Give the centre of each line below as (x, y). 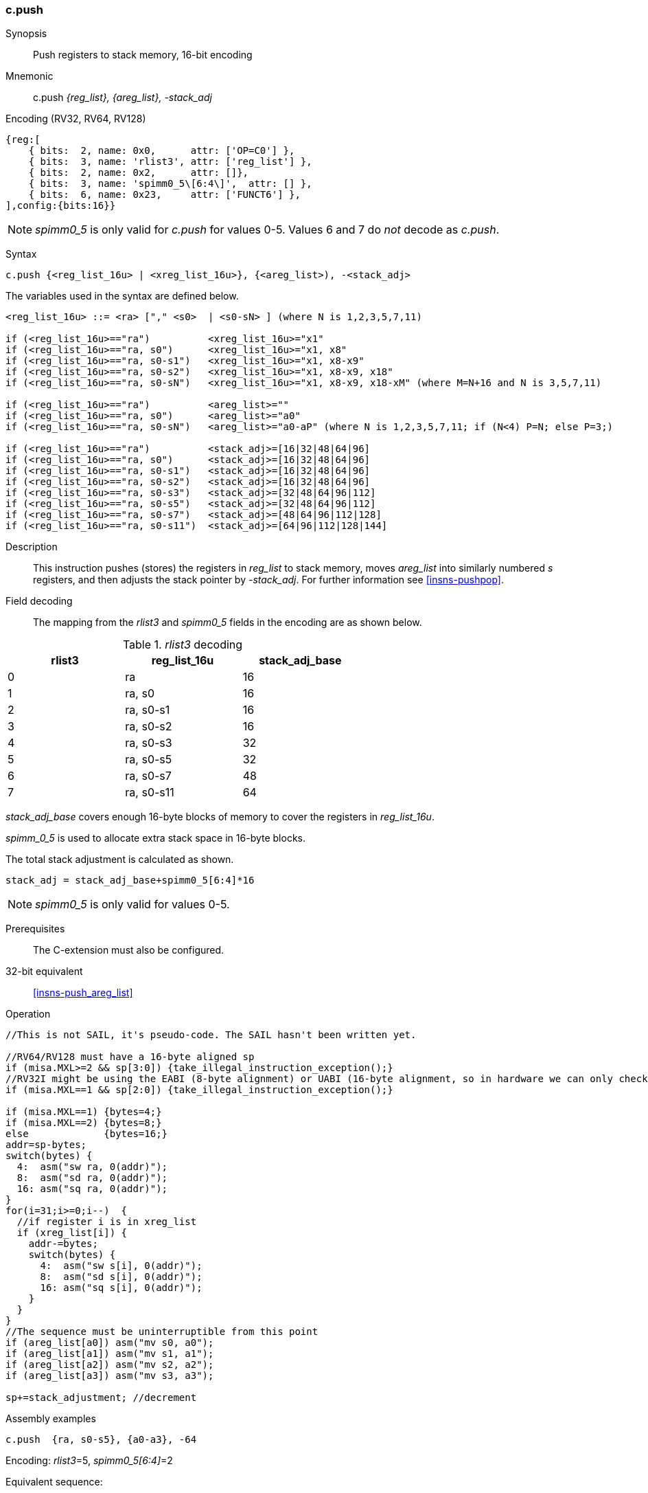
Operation (28, 1014)
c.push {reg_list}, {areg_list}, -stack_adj (123, 98)
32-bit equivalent (44, 972)
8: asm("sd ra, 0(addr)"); (92, 1178)
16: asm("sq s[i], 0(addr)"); (121, 1288)
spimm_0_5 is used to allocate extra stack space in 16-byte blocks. (156, 838)
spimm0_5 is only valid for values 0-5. (132, 905)
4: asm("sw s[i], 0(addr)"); (121, 1266)
